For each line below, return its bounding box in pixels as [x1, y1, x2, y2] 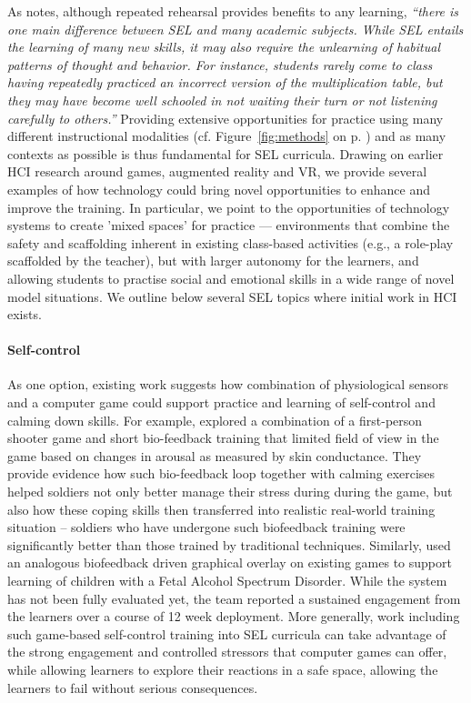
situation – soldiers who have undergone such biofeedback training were [7, 517, 406, 537]
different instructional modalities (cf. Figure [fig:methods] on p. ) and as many [7, 126, 446, 146]
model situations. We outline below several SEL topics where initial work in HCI [7, 286, 457, 306]
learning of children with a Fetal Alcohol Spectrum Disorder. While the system [7, 571, 447, 590]
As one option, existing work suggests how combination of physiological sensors [7, 375, 448, 394]
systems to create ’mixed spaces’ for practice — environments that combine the [7, 216, 450, 235]
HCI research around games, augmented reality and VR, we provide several [7, 162, 427, 181]
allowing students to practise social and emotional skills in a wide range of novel [7, 268, 455, 287]
